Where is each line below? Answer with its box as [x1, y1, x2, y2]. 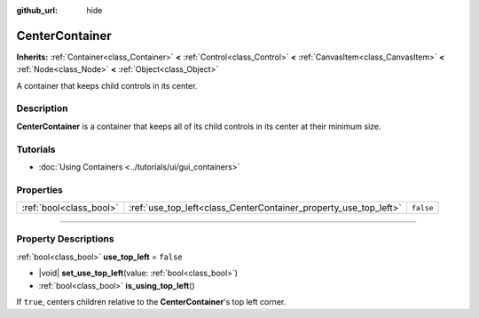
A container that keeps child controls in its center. [16, 80, 198, 91]
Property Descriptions [16, 233, 114, 245]
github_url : [16, 5, 58, 15]
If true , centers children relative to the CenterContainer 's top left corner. [16, 297, 287, 307]
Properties [16, 183, 64, 195]
